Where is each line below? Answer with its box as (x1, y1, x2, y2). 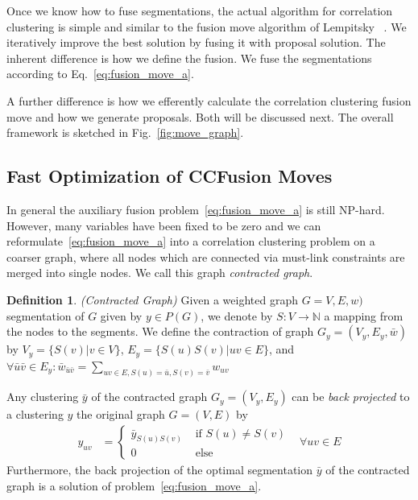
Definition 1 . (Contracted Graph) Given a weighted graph (6, 291, 298, 308)
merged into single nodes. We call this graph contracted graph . (6, 264, 313, 281)
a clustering (6, 406, 64, 423)
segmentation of (6, 307, 85, 324)
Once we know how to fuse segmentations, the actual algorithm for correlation (6, 2, 393, 19)
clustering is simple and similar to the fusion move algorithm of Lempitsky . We (6, 18, 407, 35)
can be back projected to (292, 388, 410, 405)
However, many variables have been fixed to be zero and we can (6, 217, 321, 233)
